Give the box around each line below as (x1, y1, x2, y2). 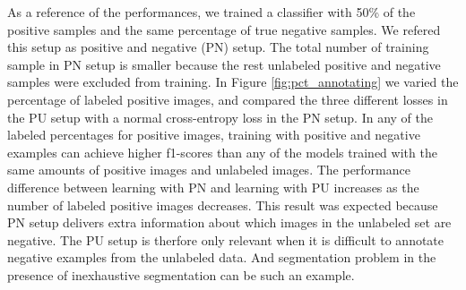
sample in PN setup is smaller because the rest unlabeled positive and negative (7, 55, 441, 73)
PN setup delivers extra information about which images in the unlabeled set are (7, 213, 452, 232)
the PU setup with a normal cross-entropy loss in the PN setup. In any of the (7, 107, 434, 126)
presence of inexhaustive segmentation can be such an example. (7, 265, 355, 284)
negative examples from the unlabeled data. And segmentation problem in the (7, 248, 436, 267)
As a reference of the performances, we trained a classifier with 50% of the (7, 3, 416, 21)
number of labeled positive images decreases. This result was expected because (7, 195, 438, 214)
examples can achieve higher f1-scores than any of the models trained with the (7, 142, 437, 161)
